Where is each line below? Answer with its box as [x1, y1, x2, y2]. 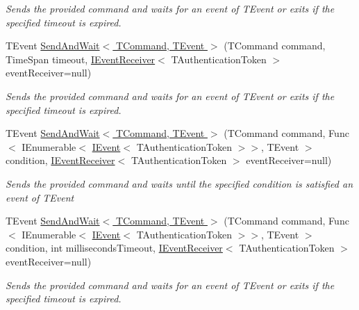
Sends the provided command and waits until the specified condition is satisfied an [6, 176, 353, 190]
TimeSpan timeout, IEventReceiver [6, 51, 156, 66]
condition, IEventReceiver [6, 153, 115, 168]
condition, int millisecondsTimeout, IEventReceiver [6, 240, 223, 255]
